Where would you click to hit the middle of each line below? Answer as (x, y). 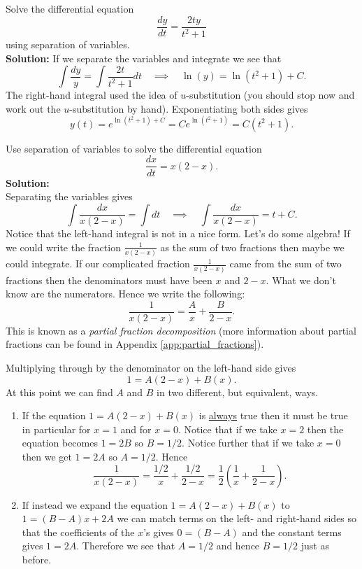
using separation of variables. (68, 44)
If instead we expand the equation (95, 504)
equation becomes (60, 443)
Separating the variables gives (69, 196)
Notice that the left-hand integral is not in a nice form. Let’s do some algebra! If (178, 233)
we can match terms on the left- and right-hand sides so (237, 518)
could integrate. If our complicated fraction (98, 264)
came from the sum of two (285, 264)
